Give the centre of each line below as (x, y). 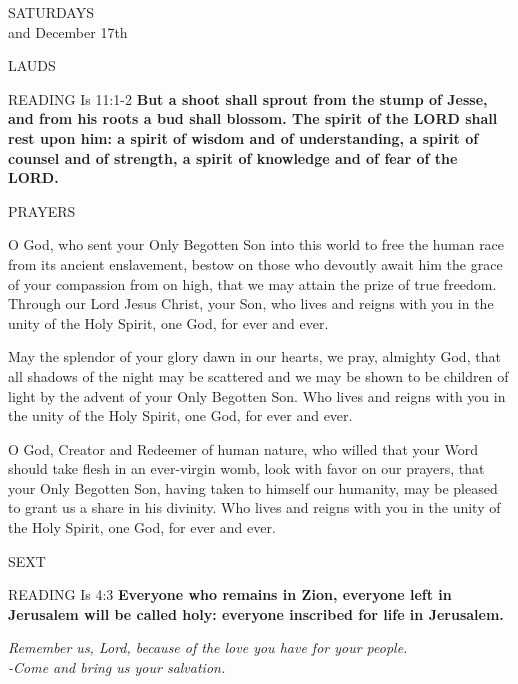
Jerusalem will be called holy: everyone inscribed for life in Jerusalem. (256, 613)
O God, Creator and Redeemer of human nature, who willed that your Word (243, 448)
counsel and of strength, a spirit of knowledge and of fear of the (233, 157)
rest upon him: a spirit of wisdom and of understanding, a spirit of (243, 137)
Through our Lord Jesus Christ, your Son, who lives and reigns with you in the (251, 303)
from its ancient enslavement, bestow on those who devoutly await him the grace (255, 263)
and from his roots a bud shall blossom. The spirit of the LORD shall (253, 118)
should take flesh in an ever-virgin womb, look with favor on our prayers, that (246, 468)
